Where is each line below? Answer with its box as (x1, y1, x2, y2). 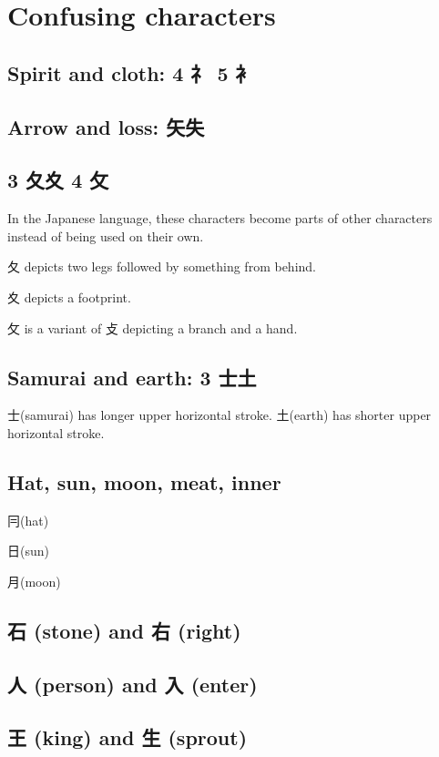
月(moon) (7, 571, 61, 590)
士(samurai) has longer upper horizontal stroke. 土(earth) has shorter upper (7, 405, 432, 425)
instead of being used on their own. (7, 226, 204, 245)
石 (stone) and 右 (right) (7, 616, 241, 644)
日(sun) (7, 541, 49, 560)
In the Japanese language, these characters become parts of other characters (7, 209, 433, 228)
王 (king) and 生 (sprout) (7, 723, 248, 752)
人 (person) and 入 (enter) (7, 670, 258, 698)
